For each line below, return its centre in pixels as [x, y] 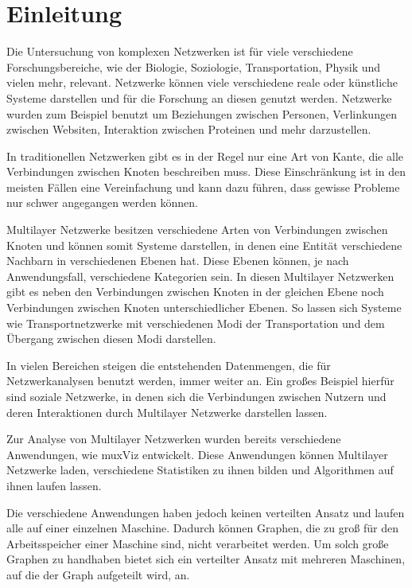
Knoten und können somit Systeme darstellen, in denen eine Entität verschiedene [204, 245]
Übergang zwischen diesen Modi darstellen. [111, 339]
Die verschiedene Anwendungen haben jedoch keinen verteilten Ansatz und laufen [206, 512]
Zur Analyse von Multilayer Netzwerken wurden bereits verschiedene [174, 439]
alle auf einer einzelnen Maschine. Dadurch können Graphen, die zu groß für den [202, 528]
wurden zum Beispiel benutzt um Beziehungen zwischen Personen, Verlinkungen [202, 113]
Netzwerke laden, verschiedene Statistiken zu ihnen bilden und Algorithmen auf [200, 470]
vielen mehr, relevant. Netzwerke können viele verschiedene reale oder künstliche [202, 82]
